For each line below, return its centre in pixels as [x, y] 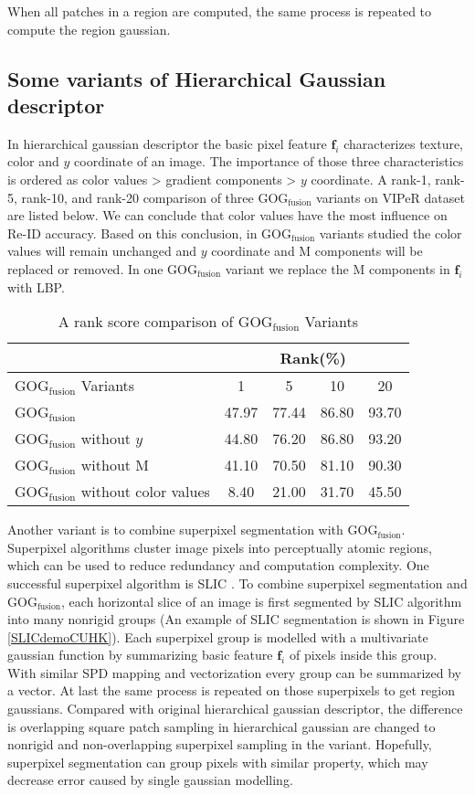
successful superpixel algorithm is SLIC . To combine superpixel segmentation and [237, 583]
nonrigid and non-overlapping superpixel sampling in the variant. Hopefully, [220, 744]
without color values [145, 492]
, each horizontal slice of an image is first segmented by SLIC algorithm [262, 601]
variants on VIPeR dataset [391, 197]
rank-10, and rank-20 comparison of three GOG [155, 197]
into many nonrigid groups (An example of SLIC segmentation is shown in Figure [236, 619]
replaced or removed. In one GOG [102, 268]
